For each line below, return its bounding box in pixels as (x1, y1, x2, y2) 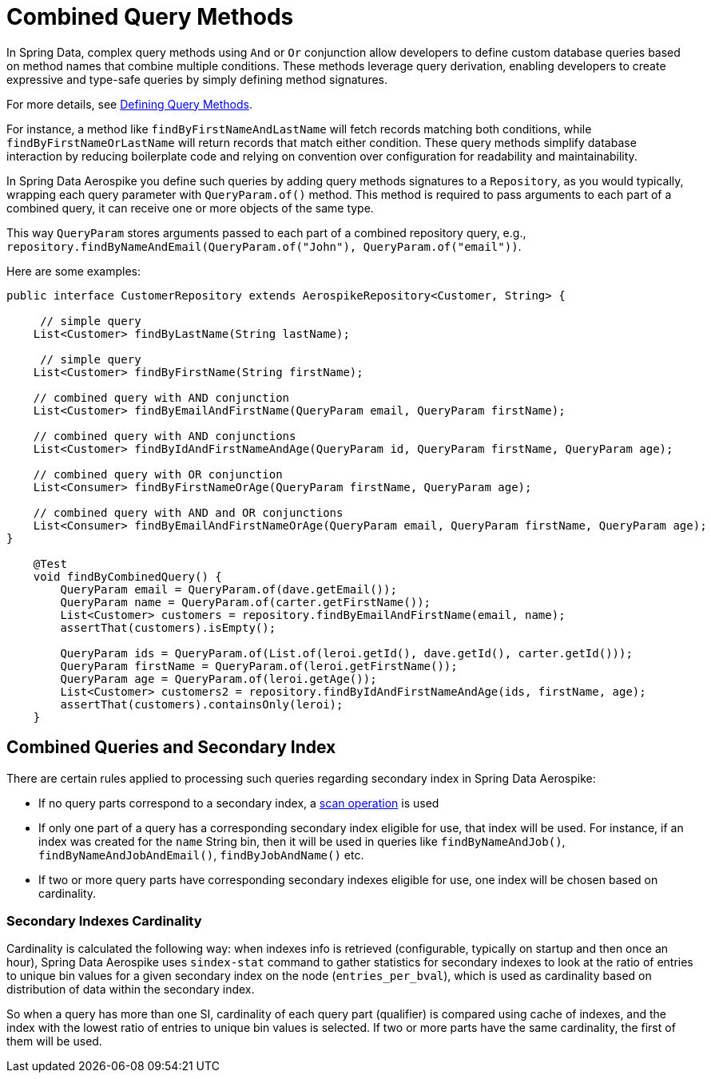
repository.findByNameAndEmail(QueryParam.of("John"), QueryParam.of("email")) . (6, 239, 522, 253)
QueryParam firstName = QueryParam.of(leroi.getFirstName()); (60, 659, 458, 672)
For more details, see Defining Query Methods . (6, 97, 252, 111)
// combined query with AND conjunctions (33, 429, 296, 442)
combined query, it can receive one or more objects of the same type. (6, 200, 374, 215)
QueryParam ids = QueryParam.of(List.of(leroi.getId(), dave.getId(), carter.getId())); (60, 646, 633, 660)
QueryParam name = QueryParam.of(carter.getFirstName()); (60, 595, 431, 609)
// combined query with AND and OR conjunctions (33, 506, 344, 519)
